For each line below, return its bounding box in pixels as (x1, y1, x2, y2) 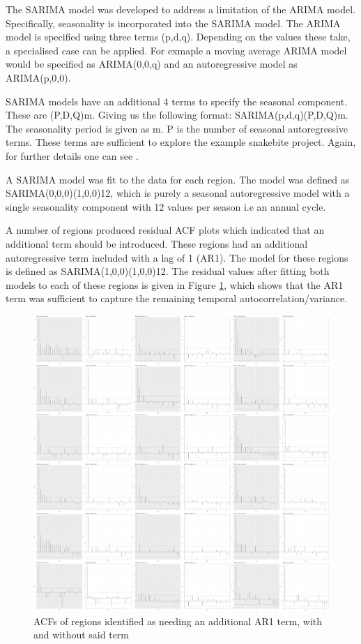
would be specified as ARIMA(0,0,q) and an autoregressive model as (6, 57, 298, 71)
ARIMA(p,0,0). (6, 70, 71, 84)
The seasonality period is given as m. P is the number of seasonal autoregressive (6, 121, 348, 135)
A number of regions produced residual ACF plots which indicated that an (6, 223, 325, 237)
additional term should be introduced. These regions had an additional (6, 236, 308, 250)
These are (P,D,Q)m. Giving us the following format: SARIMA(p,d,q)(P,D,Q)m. (6, 107, 348, 122)
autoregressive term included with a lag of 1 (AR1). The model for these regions (6, 250, 348, 264)
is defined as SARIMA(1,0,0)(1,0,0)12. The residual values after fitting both (6, 264, 330, 278)
